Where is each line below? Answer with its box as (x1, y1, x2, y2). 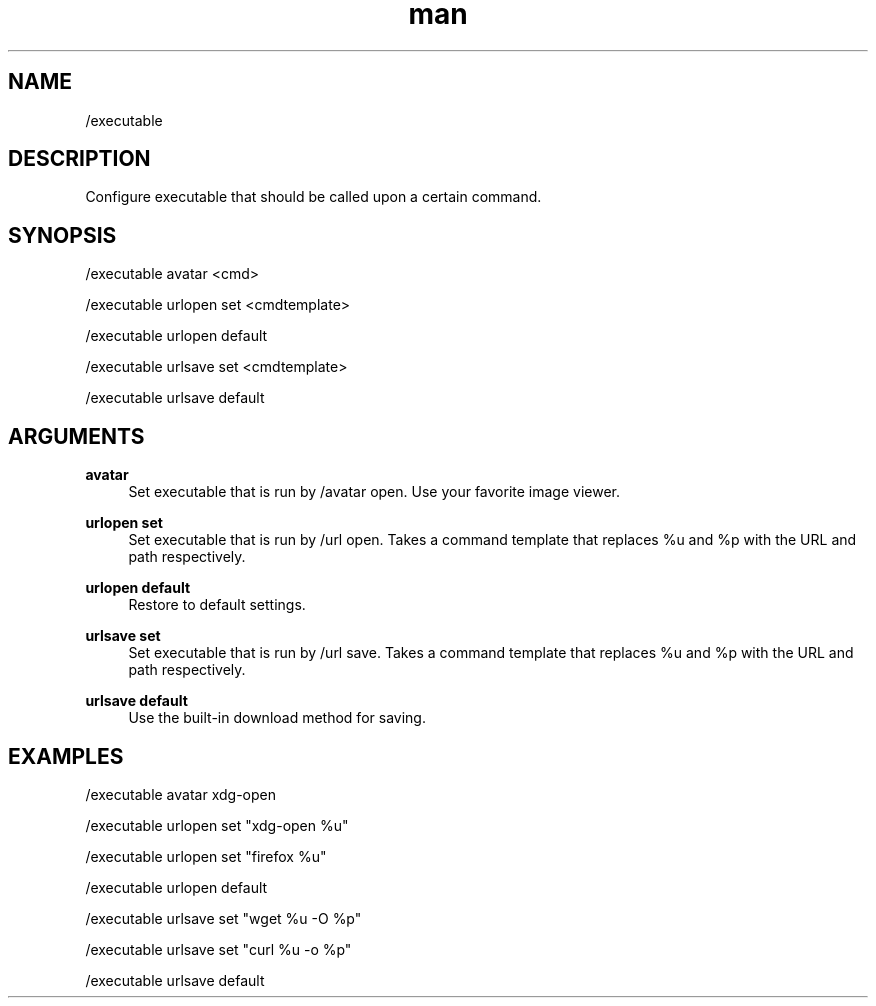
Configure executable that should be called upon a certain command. (85, 188, 542, 206)
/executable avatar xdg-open (85, 785, 276, 803)
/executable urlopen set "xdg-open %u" (85, 816, 349, 834)
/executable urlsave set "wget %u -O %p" (85, 909, 362, 927)
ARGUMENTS (8, 423, 145, 449)
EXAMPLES (8, 743, 124, 769)
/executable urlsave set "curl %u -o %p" (85, 940, 352, 958)
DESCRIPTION (8, 146, 151, 172)
